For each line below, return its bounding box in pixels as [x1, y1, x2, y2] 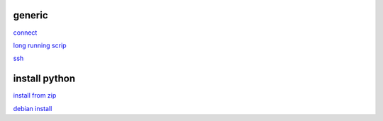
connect [13, 28, 38, 37]
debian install [13, 104, 52, 113]
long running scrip [13, 41, 67, 50]
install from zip [13, 91, 57, 100]
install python [13, 73, 76, 85]
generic [13, 9, 49, 21]
